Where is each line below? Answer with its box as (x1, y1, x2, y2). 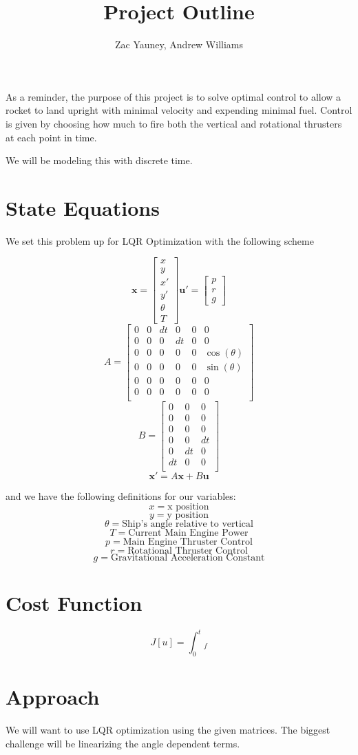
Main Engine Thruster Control (123, 536, 253, 547)
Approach (6, 683, 100, 711)
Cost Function (6, 588, 143, 616)
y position (167, 510, 209, 520)
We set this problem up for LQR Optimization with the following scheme (6, 233, 314, 248)
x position (167, 501, 209, 512)
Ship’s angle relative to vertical (122, 519, 253, 529)
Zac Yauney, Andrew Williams (114, 37, 244, 52)
